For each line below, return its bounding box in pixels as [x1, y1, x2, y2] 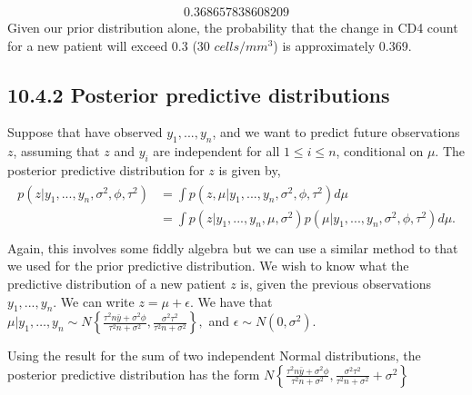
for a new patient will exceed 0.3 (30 [7, 35, 210, 54]
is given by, [218, 161, 281, 180]
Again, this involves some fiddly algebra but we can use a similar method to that [7, 238, 458, 257]
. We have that [189, 291, 273, 311]
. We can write [53, 291, 135, 311]
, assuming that [13, 142, 100, 161]
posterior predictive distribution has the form [7, 364, 260, 383]
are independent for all [153, 142, 280, 161]
